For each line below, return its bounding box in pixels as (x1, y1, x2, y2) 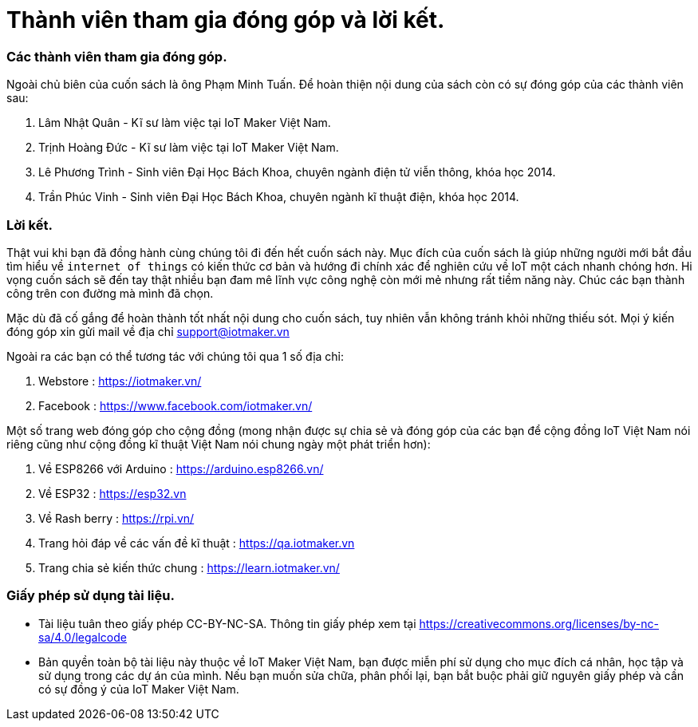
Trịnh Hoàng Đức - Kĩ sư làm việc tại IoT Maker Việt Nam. (38, 140, 339, 155)
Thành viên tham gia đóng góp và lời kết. (6, 6, 445, 34)
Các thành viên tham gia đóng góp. (6, 48, 227, 65)
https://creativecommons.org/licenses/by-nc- (419, 616, 659, 630)
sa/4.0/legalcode (38, 630, 127, 644)
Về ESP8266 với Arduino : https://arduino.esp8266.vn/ (38, 461, 324, 476)
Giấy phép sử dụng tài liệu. (6, 587, 175, 604)
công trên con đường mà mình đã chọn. (6, 286, 214, 300)
